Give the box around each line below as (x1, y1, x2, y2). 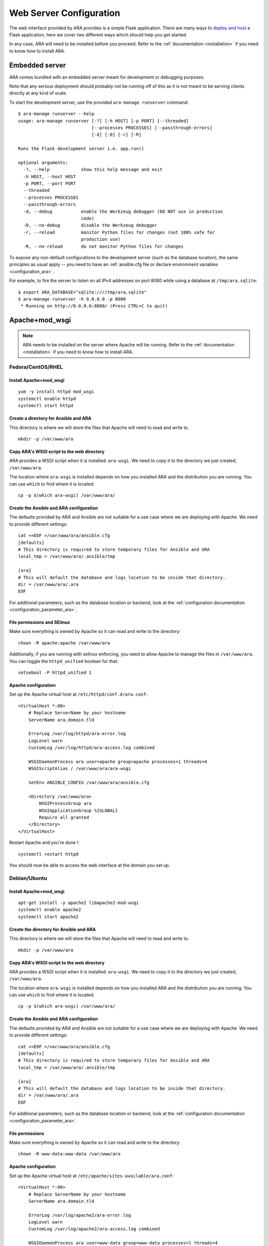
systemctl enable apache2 (18, 907, 82, 913)
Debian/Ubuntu (9, 875, 47, 882)
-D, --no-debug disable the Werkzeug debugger (23, 222, 157, 228)
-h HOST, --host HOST (23, 173, 76, 179)
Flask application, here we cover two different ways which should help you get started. (9, 31, 188, 37)
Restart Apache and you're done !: (9, 840, 80, 846)
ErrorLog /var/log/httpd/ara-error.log (28, 731, 126, 737)
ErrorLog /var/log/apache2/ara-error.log (28, 1212, 132, 1218)
